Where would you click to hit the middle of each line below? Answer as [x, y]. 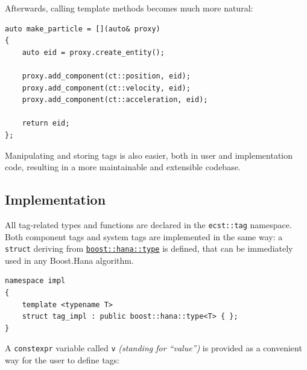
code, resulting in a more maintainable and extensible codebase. [123, 167]
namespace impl [35, 281]
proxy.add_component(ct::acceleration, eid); [115, 100]
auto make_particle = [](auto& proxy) [83, 29]
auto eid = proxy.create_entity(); [93, 52]
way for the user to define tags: [62, 360]
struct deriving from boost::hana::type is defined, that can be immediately [149, 248]
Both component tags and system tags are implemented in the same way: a [144, 236]
